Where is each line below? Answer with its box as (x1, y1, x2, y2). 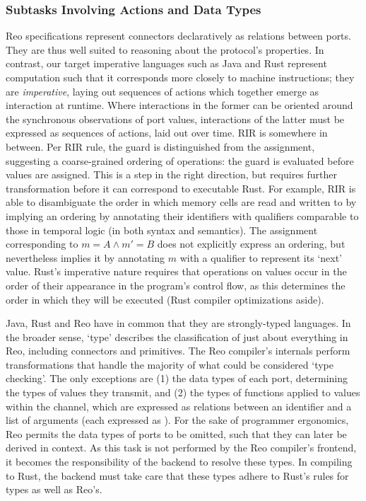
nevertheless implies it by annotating (6, 250, 165, 265)
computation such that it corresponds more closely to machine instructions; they (6, 70, 355, 84)
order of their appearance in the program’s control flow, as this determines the (6, 277, 346, 292)
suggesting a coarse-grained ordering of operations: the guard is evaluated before (6, 153, 354, 168)
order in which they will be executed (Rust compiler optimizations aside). (6, 292, 324, 306)
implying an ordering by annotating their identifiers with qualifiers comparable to (6, 208, 359, 223)
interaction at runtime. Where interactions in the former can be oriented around (6, 98, 353, 113)
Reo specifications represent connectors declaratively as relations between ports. (6, 28, 351, 43)
